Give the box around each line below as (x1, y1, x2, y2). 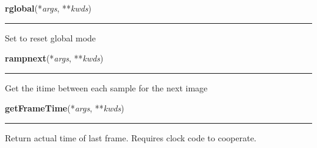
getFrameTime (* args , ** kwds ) (5, 102, 124, 115)
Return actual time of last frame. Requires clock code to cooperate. (5, 131, 257, 144)
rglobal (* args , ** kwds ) (5, 2, 92, 14)
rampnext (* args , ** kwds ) (5, 52, 104, 65)
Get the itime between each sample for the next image (5, 81, 208, 94)
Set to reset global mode (5, 31, 96, 44)
